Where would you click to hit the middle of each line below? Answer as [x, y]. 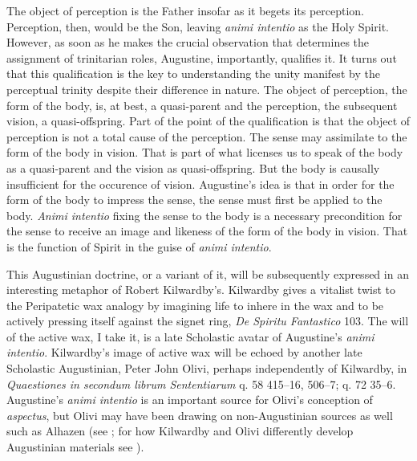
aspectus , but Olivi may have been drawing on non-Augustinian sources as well [200, 415]
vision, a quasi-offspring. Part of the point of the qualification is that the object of [208, 121]
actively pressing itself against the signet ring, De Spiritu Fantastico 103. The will [208, 321]
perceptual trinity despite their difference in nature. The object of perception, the [207, 89]
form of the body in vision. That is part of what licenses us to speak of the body [205, 152]
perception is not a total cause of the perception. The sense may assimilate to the [207, 136]
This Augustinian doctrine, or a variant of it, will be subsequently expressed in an [208, 273]
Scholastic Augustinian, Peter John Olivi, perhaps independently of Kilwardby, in [207, 368]
